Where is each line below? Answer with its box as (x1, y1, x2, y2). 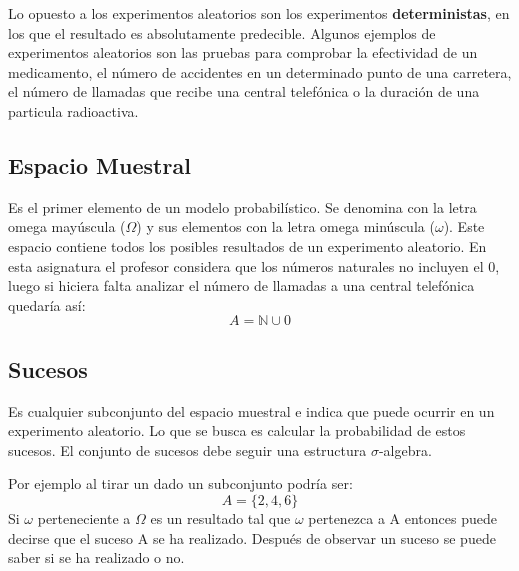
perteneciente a (37, 507, 131, 528)
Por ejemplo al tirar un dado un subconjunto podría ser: (8, 473, 353, 494)
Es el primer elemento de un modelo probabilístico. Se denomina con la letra (8, 196, 477, 217)
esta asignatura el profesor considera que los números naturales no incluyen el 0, (8, 255, 500, 276)
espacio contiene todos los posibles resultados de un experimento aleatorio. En (8, 235, 487, 256)
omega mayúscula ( (8, 216, 126, 237)
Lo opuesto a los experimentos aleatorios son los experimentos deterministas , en (8, 3, 510, 23)
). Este (443, 216, 485, 237)
